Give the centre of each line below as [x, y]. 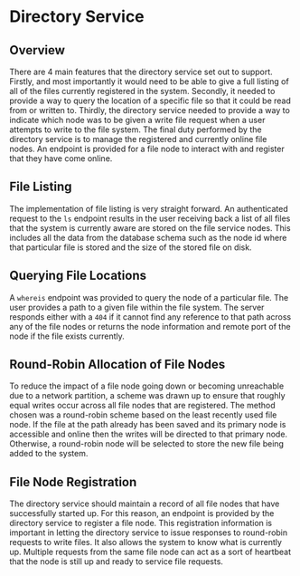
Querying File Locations [78, 276]
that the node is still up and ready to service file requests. [117, 562]
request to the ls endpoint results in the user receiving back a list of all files [150, 218]
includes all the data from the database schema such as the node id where [148, 237]
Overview [37, 50]
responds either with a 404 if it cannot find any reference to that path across [150, 317]
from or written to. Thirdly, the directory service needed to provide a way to [150, 110]
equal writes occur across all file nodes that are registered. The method [142, 406]
